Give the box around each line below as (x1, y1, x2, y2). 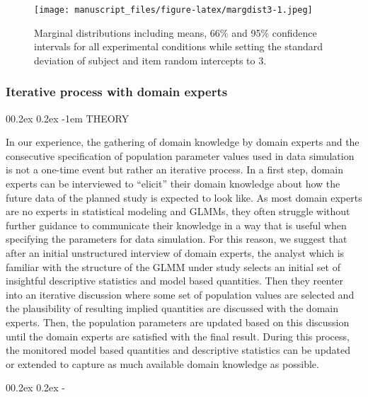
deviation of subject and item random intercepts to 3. (34, 52, 267, 67)
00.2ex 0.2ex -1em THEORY (6, 110, 130, 125)
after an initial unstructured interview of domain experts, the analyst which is (6, 246, 345, 260)
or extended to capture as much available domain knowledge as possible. (6, 356, 319, 371)
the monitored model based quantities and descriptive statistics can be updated (6, 343, 351, 357)
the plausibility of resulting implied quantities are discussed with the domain (6, 301, 338, 316)
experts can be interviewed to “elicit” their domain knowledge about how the (6, 176, 340, 191)
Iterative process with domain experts (6, 83, 228, 100)
